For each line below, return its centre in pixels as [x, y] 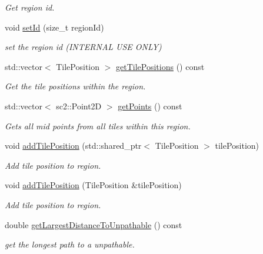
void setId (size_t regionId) [54, 27]
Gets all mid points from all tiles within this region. [98, 126]
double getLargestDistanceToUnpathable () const [94, 224]
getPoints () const [150, 106]
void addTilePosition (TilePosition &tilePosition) [93, 185]
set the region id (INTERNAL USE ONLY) [83, 47]
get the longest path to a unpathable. [70, 244]
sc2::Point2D [79, 106]
